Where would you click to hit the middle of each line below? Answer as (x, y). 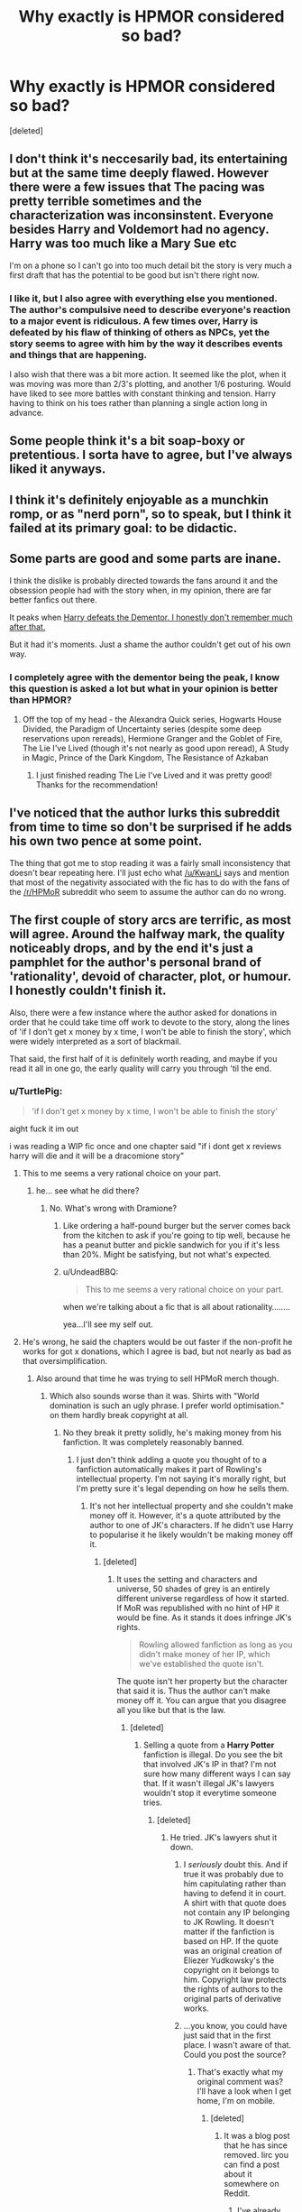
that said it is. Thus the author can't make (193, 1691)
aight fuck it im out (44, 1129)
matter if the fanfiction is (229, 1931)
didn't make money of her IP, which (205, 1654)
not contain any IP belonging (237, 1912)
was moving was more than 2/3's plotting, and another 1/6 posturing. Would (150, 384)
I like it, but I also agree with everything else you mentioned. (143, 298)
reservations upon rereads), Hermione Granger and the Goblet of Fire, (152, 738)
